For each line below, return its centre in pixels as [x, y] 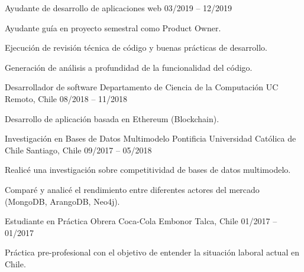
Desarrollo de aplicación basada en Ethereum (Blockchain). [112, 118]
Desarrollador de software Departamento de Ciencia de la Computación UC [142, 87]
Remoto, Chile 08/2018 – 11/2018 [66, 98]
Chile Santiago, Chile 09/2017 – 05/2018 [78, 150]
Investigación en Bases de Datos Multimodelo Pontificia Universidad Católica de [151, 138]
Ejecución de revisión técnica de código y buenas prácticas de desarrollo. [136, 47]
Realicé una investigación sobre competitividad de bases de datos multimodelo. [148, 170]
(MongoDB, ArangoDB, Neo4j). [62, 201]
